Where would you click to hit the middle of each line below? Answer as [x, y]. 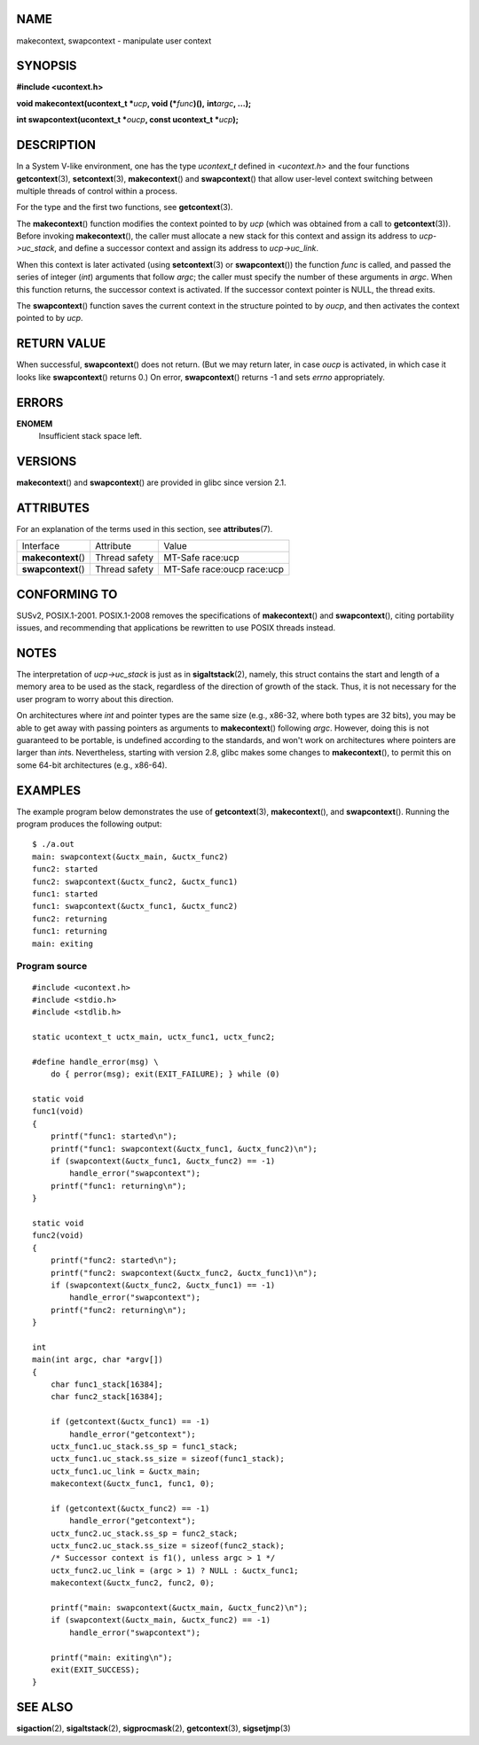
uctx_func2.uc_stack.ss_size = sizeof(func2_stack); [168, 1546]
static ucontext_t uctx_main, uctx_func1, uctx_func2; [154, 1037]
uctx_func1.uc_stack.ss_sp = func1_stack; [144, 1446]
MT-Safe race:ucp [201, 558]
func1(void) [58, 1111]
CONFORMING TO [67, 594]
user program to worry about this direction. [95, 699]
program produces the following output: [89, 824]
